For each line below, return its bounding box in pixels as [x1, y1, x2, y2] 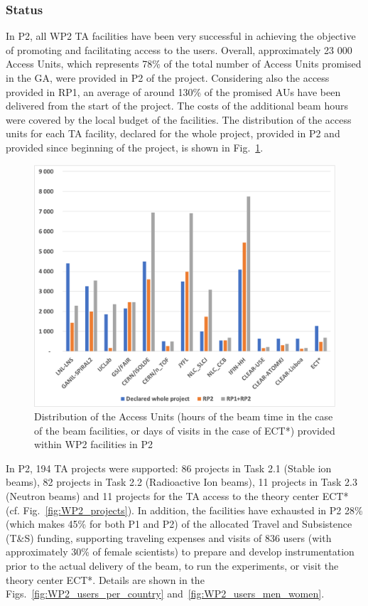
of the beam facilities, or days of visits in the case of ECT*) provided [34, 422, 335, 437]
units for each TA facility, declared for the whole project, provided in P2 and [6, 126, 340, 141]
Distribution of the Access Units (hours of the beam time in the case [34, 409, 333, 424]
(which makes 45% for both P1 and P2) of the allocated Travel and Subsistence [6, 516, 352, 531]
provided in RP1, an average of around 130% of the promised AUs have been [6, 84, 341, 99]
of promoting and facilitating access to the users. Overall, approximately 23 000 [6, 42, 352, 57]
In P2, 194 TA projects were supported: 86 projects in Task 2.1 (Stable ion [6, 460, 332, 475]
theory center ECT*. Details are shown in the [6, 572, 205, 587]
